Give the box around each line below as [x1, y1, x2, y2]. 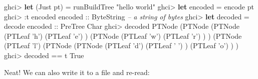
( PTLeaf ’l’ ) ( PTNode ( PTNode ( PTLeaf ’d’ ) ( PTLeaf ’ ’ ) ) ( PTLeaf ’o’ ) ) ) [4, 40, 239, 51]
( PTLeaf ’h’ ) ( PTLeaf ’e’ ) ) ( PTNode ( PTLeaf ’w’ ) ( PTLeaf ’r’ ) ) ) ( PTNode [4, 30, 242, 41]
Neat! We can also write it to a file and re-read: [4, 67, 150, 77]
